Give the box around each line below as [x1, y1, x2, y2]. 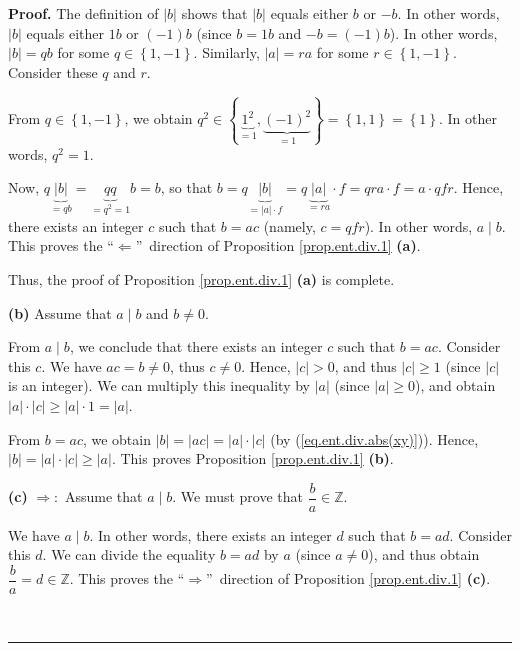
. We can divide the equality [42, 544, 216, 565]
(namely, [263, 215, 316, 236]
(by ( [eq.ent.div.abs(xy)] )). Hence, [270, 428, 479, 449]
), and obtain [415, 375, 496, 396]
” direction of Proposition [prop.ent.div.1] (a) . [135, 235, 421, 256]
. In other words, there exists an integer [89, 524, 332, 545]
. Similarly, [193, 42, 260, 63]
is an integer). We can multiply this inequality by [8, 375, 310, 396]
